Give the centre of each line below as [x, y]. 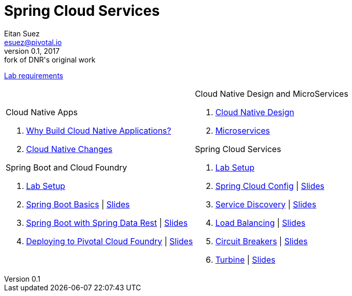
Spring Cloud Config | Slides [270, 186]
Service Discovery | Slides [266, 204]
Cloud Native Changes [69, 149]
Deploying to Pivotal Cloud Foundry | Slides [109, 241]
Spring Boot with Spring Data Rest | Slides [107, 223]
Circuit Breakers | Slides [261, 241]
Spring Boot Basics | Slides [78, 204]
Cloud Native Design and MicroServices [271, 93]
